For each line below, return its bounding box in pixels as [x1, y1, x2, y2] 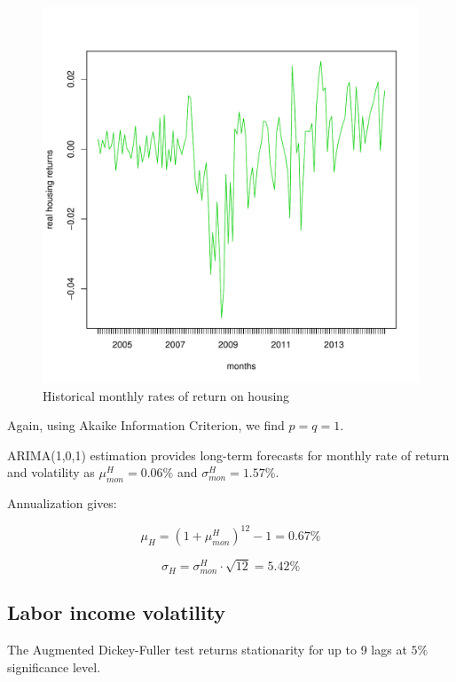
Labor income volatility [7, 599, 226, 626]
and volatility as [7, 463, 95, 482]
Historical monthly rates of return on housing [43, 386, 290, 404]
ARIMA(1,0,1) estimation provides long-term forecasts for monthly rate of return [7, 445, 450, 464]
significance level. [7, 657, 101, 676]
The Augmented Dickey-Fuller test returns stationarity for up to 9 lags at [7, 640, 407, 659]
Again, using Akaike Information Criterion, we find [7, 416, 285, 435]
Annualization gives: [7, 494, 117, 513]
